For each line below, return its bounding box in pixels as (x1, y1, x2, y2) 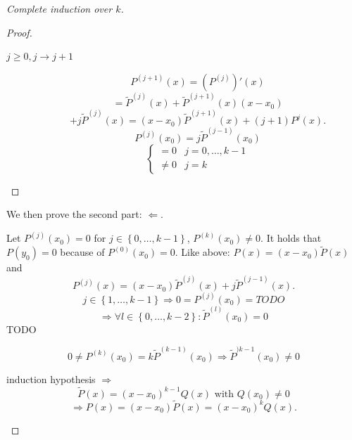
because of (60, 245, 105, 259)
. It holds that (260, 231, 322, 245)
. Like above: (175, 245, 230, 259)
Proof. (6, 25, 32, 39)
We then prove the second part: (6, 207, 142, 221)
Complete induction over (6, 1, 113, 15)
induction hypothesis (6, 371, 96, 386)
